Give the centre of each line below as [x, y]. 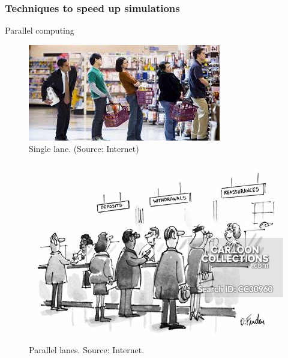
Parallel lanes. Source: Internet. [87, 350]
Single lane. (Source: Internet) [84, 149]
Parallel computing [40, 30]
